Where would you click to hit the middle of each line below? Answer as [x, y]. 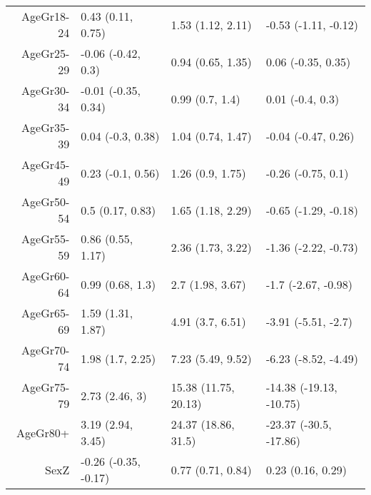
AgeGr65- [46, 313]
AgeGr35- [46, 127]
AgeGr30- [46, 90]
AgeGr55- [46, 239]
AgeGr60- [46, 276]
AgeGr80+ [43, 432]
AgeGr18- [46, 16]
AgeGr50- [46, 201]
